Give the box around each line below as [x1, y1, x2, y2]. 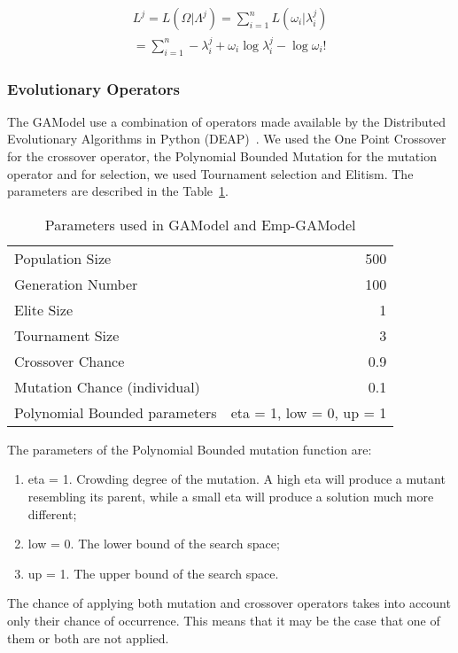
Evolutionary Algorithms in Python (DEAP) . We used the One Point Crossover [7, 129, 446, 148]
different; [27, 504, 77, 523]
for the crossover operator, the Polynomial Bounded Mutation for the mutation [7, 147, 437, 166]
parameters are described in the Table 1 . [7, 182, 229, 200]
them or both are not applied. [7, 628, 169, 647]
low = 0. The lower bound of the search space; [27, 534, 280, 553]
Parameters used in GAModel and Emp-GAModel [44, 214, 356, 235]
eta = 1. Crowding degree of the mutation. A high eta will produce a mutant [27, 470, 446, 488]
